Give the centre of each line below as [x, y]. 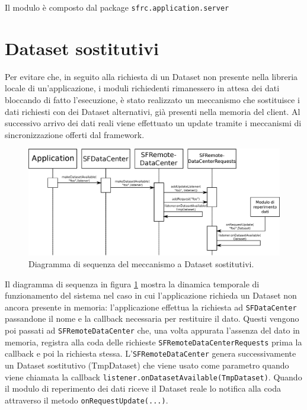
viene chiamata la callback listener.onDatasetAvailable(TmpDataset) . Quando [153, 377]
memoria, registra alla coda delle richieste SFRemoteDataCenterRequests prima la [153, 342]
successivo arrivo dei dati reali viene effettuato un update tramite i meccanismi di [153, 123]
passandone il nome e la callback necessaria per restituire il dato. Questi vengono [152, 318]
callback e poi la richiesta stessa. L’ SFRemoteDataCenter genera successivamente [151, 353]
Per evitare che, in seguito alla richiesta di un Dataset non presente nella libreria [151, 76]
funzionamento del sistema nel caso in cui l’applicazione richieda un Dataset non [151, 295]
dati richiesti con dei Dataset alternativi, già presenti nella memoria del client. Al [153, 111]
